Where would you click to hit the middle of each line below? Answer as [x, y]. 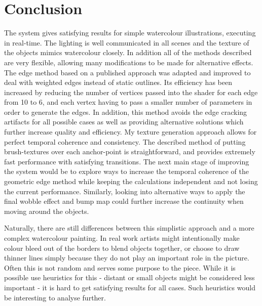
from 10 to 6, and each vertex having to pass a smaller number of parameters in [128, 102]
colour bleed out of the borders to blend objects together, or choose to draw [122, 248]
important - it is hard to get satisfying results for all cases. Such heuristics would [130, 287]
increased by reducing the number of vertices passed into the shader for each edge [131, 92]
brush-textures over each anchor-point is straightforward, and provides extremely [130, 151]
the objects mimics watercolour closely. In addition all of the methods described [128, 52]
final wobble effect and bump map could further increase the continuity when [124, 201]
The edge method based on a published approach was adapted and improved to [127, 72]
